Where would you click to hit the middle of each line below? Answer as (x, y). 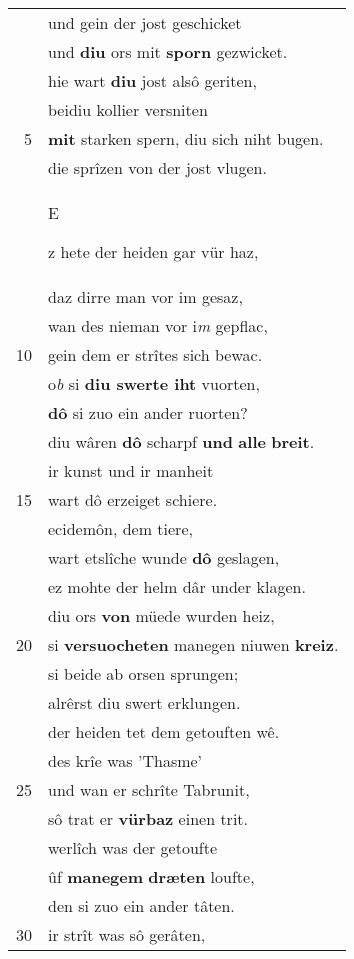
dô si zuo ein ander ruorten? (148, 412)
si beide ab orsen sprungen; (143, 673)
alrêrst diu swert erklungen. (144, 702)
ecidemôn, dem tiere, (120, 528)
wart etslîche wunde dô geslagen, (164, 557)
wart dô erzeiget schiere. (133, 499)
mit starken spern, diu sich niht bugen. (186, 138)
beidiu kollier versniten (128, 109)
